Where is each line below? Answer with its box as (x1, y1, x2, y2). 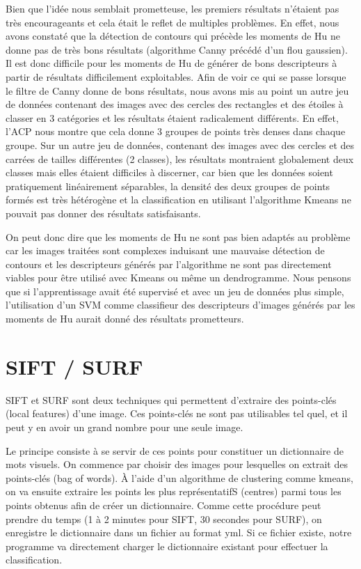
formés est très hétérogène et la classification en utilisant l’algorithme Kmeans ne (6, 192, 351, 207)
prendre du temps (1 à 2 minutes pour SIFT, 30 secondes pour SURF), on (6, 511, 322, 526)
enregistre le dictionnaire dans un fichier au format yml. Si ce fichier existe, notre (6, 525, 352, 540)
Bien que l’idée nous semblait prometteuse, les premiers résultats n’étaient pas (6, 1, 339, 15)
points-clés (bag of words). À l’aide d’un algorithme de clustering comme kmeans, (6, 470, 353, 485)
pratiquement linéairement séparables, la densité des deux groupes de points (6, 178, 330, 193)
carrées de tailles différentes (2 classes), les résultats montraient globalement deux (6, 151, 354, 166)
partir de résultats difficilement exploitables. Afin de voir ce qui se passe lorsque (6, 69, 346, 84)
